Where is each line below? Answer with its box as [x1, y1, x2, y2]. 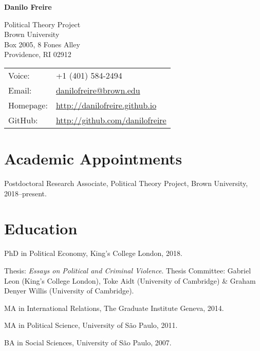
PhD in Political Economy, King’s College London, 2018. [4, 248, 182, 258]
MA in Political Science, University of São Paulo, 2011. [4, 320, 178, 330]
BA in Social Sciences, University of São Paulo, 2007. [4, 337, 172, 347]
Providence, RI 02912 [4, 49, 71, 60]
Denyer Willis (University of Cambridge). [4, 285, 134, 296]
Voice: [8, 69, 30, 81]
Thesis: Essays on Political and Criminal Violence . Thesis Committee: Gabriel [4, 265, 251, 275]
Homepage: [8, 99, 48, 111]
